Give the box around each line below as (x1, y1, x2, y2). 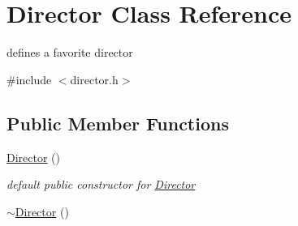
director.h (70, 70, 119, 87)
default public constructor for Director (6, 176, 196, 193)
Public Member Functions (6, 110, 229, 135)
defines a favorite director (6, 44, 133, 61)
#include (6, 70, 52, 87)
